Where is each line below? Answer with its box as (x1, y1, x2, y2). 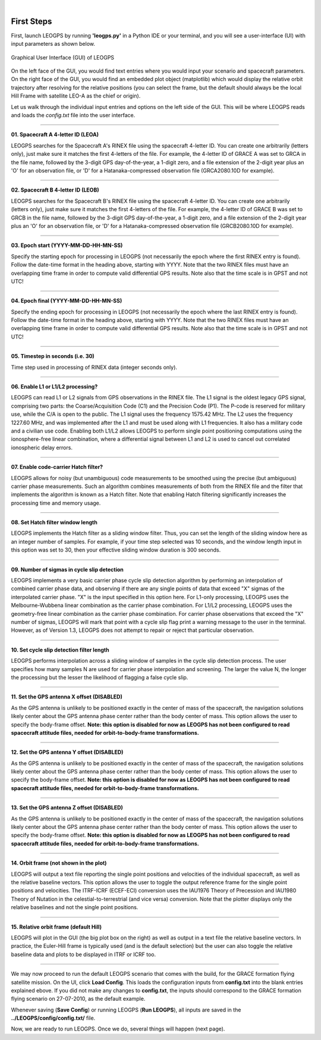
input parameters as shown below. (11, 40, 95, 48)
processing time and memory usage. (11, 499, 101, 506)
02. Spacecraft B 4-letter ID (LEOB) (11, 186, 99, 193)
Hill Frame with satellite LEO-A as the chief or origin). (11, 92, 141, 99)
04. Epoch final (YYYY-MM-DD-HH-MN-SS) (11, 297, 122, 305)
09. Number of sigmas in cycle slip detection (11, 566, 124, 573)
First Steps (11, 16, 52, 26)
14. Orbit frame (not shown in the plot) (11, 860, 107, 867)
